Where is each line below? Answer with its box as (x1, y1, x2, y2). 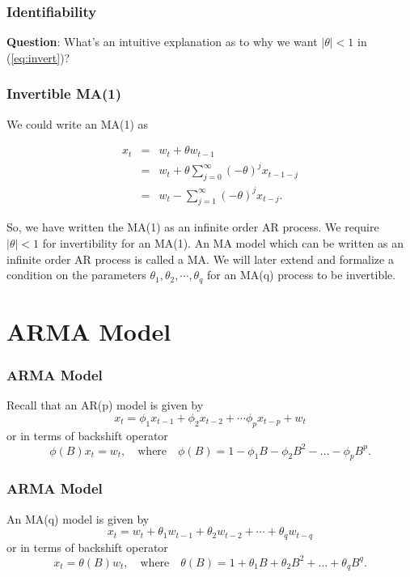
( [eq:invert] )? (6, 49, 70, 66)
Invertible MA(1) (6, 83, 122, 104)
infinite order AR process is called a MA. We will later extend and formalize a (6, 250, 394, 267)
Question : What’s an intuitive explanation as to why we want (6, 33, 318, 50)
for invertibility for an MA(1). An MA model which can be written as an (42, 234, 404, 251)
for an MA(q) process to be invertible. (207, 266, 396, 283)
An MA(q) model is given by (6, 510, 150, 527)
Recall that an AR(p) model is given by (6, 397, 204, 414)
